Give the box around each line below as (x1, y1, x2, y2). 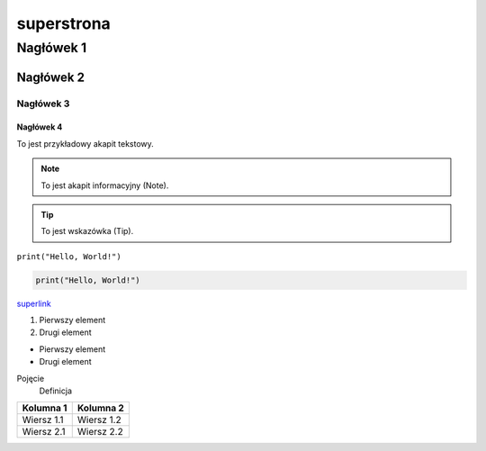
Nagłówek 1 (16, 40, 87, 56)
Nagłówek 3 (16, 97, 70, 110)
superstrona (16, 14, 112, 33)
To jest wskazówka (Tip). (40, 226, 134, 237)
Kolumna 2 (76, 401, 125, 414)
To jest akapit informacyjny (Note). (40, 180, 169, 191)
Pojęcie (16, 373, 45, 383)
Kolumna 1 (22, 401, 67, 414)
